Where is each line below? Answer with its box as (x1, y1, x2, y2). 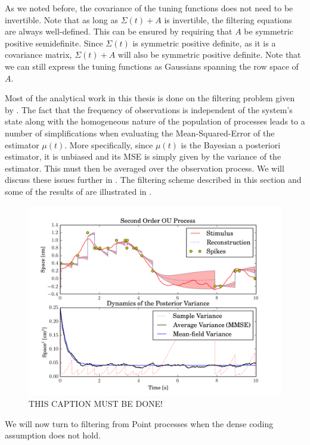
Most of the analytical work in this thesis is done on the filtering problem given (5, 92, 295, 104)
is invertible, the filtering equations (164, 13, 292, 26)
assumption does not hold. (5, 429, 101, 441)
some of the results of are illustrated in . (5, 185, 152, 197)
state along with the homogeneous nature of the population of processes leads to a (5, 115, 305, 127)
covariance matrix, (5, 48, 72, 61)
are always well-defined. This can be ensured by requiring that (5, 25, 232, 38)
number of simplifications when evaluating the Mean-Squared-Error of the (5, 126, 275, 139)
